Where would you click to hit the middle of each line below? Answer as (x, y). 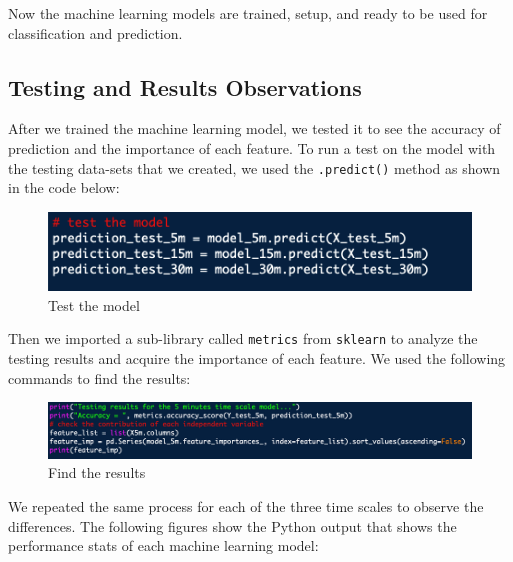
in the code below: (64, 187)
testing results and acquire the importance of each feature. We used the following (257, 357)
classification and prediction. (95, 32)
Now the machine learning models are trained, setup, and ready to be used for (248, 13)
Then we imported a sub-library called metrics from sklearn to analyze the (243, 338)
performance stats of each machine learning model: (163, 545)
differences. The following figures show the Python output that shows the (232, 525)
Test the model (94, 304)
